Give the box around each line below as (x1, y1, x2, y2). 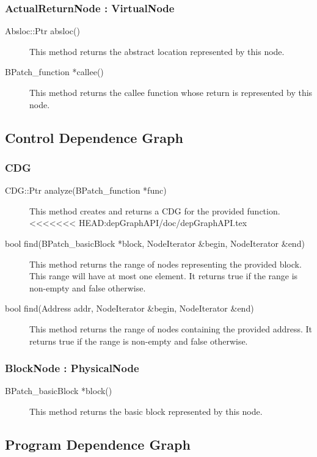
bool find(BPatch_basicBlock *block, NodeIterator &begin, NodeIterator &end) (5, 236, 305, 249)
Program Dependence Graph (5, 434, 191, 453)
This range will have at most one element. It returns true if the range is (29, 269, 298, 282)
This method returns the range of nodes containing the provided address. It (29, 322, 312, 335)
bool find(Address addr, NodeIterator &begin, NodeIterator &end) (5, 302, 254, 315)
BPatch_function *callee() (5, 65, 104, 78)
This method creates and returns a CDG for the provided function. (29, 204, 280, 217)
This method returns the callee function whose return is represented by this (29, 86, 313, 98)
